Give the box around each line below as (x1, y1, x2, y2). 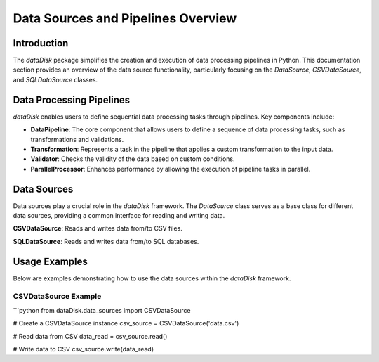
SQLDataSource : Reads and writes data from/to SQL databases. (13, 237, 199, 245)
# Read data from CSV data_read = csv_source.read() (13, 332, 168, 340)
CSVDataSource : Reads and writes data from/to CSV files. (13, 224, 182, 233)
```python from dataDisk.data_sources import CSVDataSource (13, 306, 191, 314)
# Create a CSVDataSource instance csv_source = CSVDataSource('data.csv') (13, 319, 239, 328)
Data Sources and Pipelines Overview (13, 11, 237, 26)
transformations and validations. (30, 135, 124, 143)
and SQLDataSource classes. (13, 75, 98, 84)
